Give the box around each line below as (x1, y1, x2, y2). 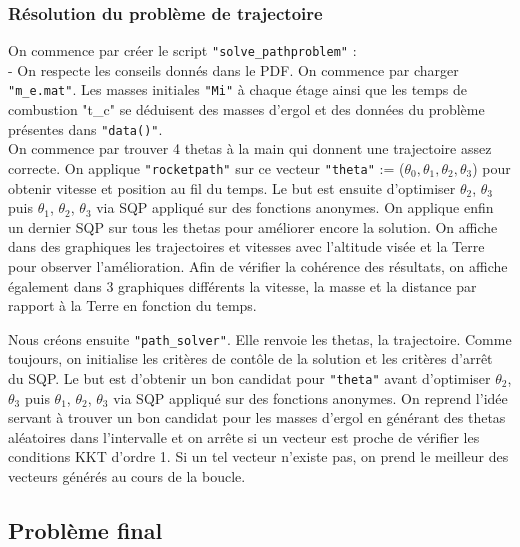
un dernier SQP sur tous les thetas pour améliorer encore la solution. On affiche (8, 216, 498, 237)
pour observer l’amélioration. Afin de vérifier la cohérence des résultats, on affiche (8, 256, 508, 276)
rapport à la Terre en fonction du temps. (8, 295, 257, 316)
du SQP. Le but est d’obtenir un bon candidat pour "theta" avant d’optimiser (8, 368, 491, 389)
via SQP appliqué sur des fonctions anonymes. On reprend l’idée (113, 387, 508, 408)
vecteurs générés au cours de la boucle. (8, 466, 246, 487)
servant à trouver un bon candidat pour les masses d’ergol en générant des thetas (8, 407, 506, 428)
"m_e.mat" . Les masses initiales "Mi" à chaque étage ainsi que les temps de (8, 79, 467, 100)
